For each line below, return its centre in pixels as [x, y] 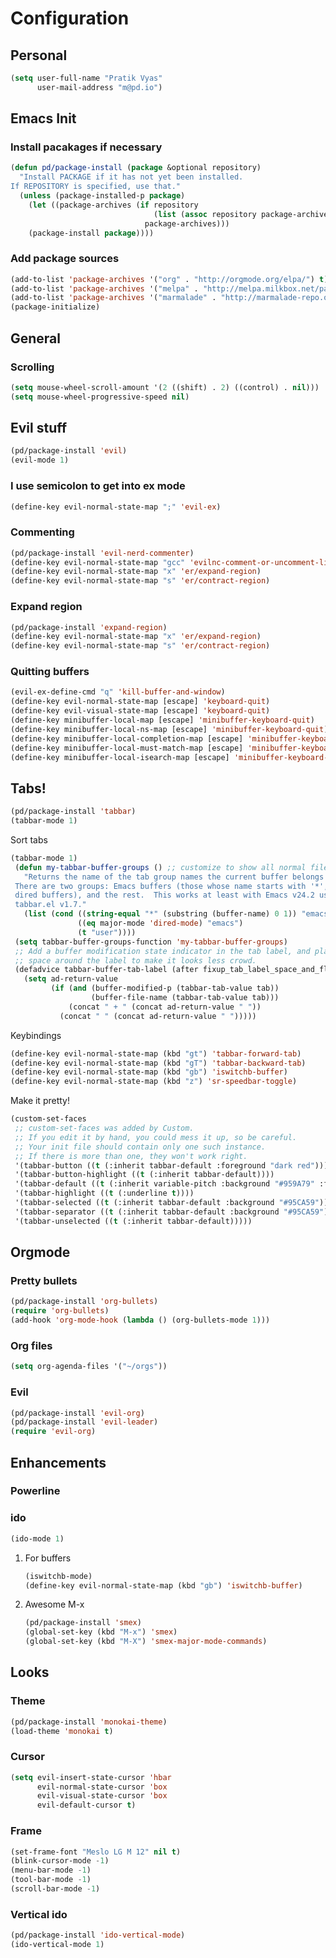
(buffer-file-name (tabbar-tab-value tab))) [185, 998]
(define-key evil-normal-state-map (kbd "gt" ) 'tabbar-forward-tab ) [156, 1053]
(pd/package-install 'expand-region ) [89, 627]
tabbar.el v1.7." [50, 905]
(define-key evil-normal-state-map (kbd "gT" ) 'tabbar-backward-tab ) [158, 1063]
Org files [31, 1345]
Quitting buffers [50, 672]
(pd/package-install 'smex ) [83, 1623]
